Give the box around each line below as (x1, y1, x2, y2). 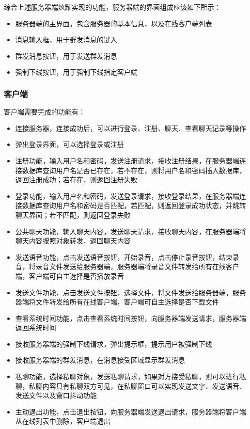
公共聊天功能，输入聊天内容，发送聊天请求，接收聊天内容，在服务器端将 (15, 226, 246, 236)
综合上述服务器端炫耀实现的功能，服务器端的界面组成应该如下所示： (4, 2, 221, 12)
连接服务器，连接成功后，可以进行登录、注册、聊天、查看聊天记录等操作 (15, 123, 246, 133)
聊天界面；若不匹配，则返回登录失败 (15, 209, 131, 220)
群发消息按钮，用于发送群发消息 (15, 50, 117, 61)
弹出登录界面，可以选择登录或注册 (15, 139, 124, 149)
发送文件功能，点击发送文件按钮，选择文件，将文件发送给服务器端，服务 (15, 287, 246, 297)
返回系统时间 (15, 322, 56, 333)
